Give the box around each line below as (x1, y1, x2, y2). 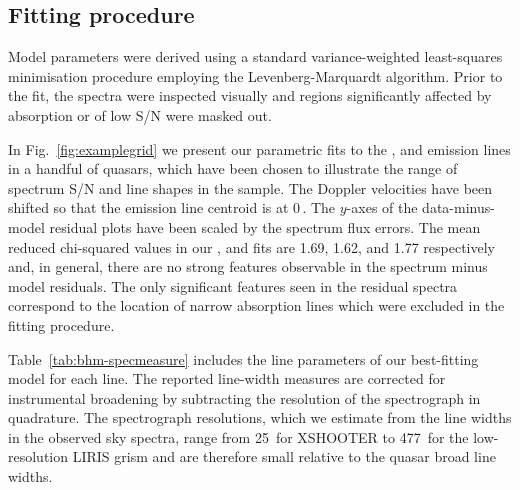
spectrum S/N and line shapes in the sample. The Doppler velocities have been (8, 177, 493, 198)
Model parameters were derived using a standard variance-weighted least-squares (8, 46, 503, 67)
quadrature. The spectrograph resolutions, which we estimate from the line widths (8, 407, 512, 428)
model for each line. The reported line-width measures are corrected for (8, 368, 446, 389)
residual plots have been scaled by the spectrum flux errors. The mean (49, 216, 481, 237)
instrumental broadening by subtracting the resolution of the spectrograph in (8, 387, 481, 408)
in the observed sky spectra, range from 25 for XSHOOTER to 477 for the (8, 426, 469, 447)
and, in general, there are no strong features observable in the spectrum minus (8, 256, 488, 277)
